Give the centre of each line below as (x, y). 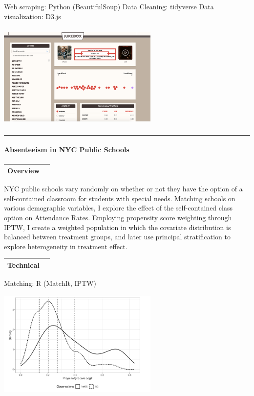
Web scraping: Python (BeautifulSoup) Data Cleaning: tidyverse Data (109, 6)
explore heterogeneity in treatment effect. (66, 246)
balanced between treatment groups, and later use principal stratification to (117, 237)
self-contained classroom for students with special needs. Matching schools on (120, 198)
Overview (24, 171)
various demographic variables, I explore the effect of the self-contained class (118, 208)
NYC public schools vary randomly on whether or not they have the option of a (123, 189)
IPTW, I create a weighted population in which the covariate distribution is (117, 227)
